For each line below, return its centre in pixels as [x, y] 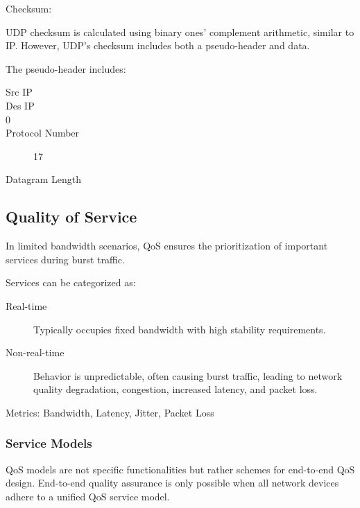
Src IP [19, 92]
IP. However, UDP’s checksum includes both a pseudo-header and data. [158, 45]
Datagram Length [43, 179]
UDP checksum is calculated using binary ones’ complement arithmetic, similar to [180, 32]
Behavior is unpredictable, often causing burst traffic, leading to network [188, 375]
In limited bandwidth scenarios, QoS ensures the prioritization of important [167, 246]
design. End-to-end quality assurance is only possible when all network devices [172, 483]
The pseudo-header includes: [66, 68]
